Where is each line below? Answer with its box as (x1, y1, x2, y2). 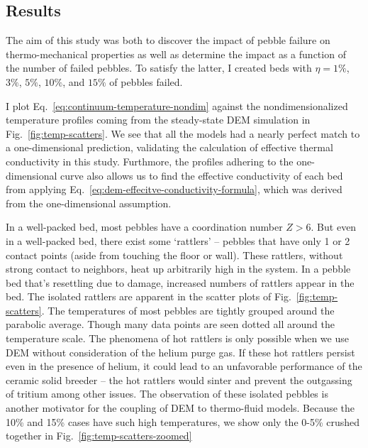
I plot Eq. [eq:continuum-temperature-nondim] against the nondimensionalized (6, 98, 348, 113)
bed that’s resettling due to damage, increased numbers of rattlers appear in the (6, 275, 355, 290)
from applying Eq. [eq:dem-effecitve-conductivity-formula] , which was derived (6, 182, 342, 197)
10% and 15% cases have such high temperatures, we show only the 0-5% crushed (6, 414, 360, 429)
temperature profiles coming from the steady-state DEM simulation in (6, 112, 311, 127)
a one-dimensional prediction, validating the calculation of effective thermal (6, 140, 333, 155)
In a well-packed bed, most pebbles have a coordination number (6, 219, 283, 234)
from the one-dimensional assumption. (6, 195, 172, 210)
